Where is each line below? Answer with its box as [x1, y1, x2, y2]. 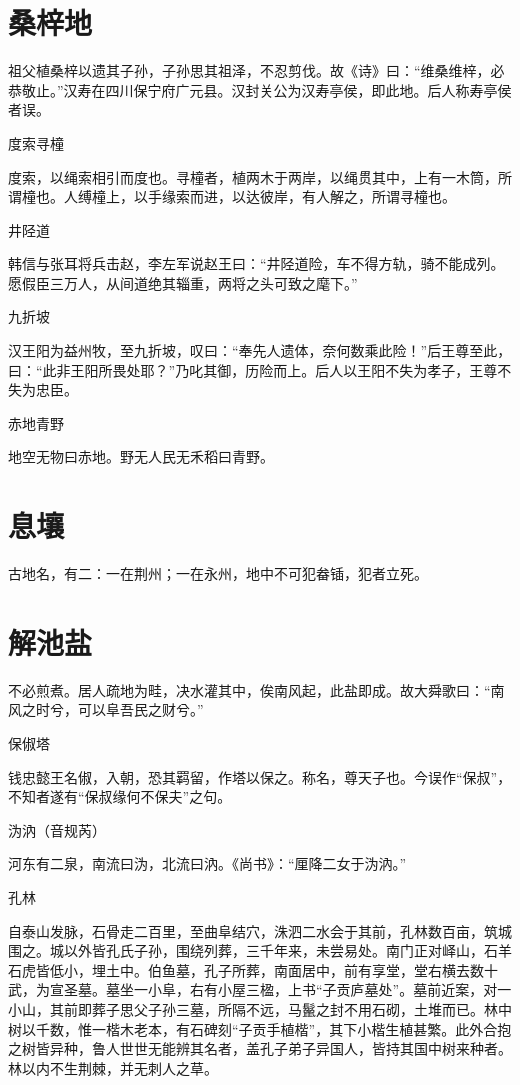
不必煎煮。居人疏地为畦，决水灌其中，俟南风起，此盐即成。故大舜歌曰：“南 [8, 679, 505, 700]
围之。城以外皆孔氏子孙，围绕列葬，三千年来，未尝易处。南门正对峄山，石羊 [8, 940, 512, 961]
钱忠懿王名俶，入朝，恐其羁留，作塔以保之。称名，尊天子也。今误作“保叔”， [8, 766, 512, 787]
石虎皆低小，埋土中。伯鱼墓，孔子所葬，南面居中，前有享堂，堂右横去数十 [8, 959, 498, 980]
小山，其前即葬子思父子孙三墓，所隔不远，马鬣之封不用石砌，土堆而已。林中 [8, 999, 512, 1019]
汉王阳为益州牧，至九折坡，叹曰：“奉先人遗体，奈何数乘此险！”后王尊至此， [8, 340, 512, 361]
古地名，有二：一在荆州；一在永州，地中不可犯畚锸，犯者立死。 [8, 563, 428, 584]
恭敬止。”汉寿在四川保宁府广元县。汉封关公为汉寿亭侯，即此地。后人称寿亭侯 [8, 79, 512, 100]
